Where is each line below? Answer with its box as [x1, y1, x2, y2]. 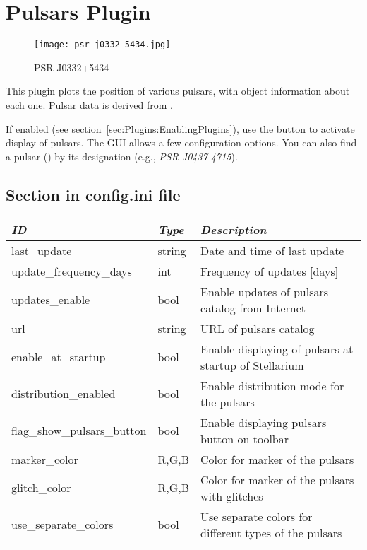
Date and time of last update [200, 242, 344, 259]
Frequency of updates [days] [200, 262, 339, 279]
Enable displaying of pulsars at [200, 340, 354, 357]
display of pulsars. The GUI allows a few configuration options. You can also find [6, 135, 357, 150]
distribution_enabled [11, 385, 116, 402]
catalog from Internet [200, 299, 306, 316]
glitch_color [11, 479, 71, 496]
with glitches [200, 487, 263, 504]
